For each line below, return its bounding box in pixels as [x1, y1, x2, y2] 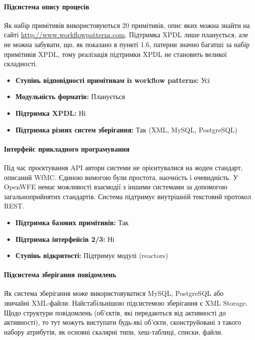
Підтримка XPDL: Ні [15, 107, 86, 118]
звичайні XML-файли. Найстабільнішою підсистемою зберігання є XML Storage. [4, 298, 248, 308]
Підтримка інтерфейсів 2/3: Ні [15, 234, 115, 244]
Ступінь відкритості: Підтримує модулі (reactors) [15, 250, 168, 261]
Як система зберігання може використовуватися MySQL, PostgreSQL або [4, 288, 224, 298]
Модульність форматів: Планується [15, 91, 125, 102]
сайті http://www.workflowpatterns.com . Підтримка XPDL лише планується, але [4, 29, 249, 40]
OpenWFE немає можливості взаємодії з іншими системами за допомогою [4, 182, 228, 192]
